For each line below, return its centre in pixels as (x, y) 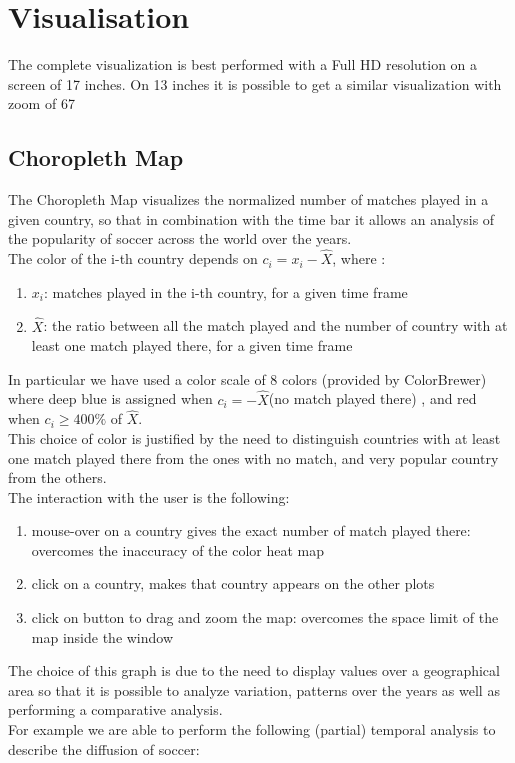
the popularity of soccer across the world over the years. (180, 238)
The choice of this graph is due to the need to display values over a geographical (254, 670)
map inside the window (102, 636)
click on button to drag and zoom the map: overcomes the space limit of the (265, 617)
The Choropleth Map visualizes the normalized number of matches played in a (248, 199)
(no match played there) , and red (372, 398)
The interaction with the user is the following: (149, 496)
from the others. (57, 477)
